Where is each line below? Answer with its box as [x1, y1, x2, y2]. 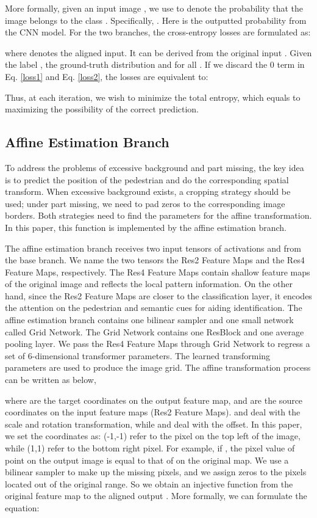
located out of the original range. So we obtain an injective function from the [5, 477, 293, 490]
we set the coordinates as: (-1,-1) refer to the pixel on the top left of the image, [5, 429, 301, 442]
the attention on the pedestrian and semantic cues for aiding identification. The [5, 301, 302, 314]
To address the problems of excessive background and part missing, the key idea [5, 161, 304, 173]
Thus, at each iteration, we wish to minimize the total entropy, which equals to [5, 90, 301, 103]
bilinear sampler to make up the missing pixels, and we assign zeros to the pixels [5, 465, 307, 478]
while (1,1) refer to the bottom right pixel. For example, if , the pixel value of [5, 442, 295, 454]
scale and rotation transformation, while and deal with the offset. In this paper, [5, 417, 302, 430]
